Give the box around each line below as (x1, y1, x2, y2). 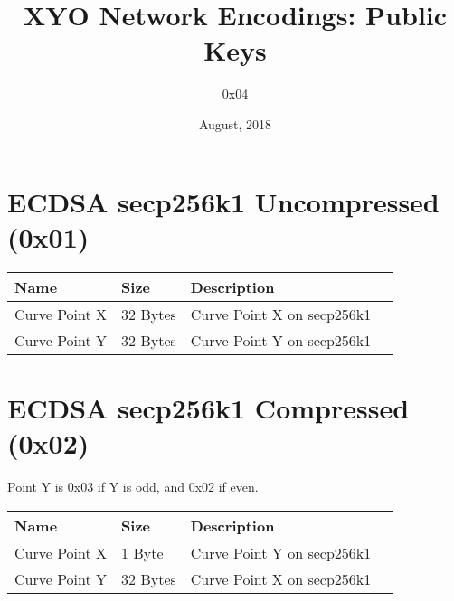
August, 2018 (198, 114, 272, 133)
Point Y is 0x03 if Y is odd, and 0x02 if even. (7, 476, 259, 495)
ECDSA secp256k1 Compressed (7, 389, 410, 426)
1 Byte (121, 541, 164, 563)
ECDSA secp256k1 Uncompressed (7, 183, 440, 220)
